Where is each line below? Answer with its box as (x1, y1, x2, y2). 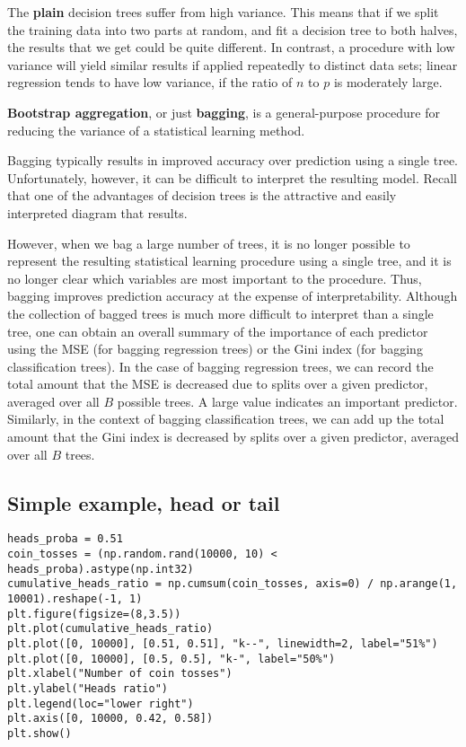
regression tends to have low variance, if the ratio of (7, 73, 293, 92)
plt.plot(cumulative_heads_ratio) (7, 622, 214, 636)
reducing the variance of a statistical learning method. (7, 120, 305, 139)
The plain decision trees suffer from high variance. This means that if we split (7, 3, 439, 21)
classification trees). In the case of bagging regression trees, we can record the (7, 356, 434, 375)
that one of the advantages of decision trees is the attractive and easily (7, 186, 397, 205)
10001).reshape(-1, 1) (7, 593, 143, 606)
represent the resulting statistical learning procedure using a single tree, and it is (7, 251, 452, 270)
